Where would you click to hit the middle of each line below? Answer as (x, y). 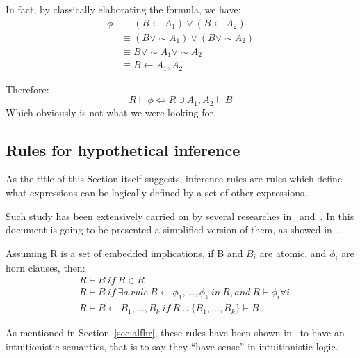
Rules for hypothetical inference (123, 149)
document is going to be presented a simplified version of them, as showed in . (173, 229)
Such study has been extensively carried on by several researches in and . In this (180, 216)
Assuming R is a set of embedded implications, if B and (124, 252)
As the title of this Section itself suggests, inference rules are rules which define (174, 179)
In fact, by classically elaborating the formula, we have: (123, 9)
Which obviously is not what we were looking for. (111, 112)
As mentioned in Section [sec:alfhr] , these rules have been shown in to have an (175, 333)
